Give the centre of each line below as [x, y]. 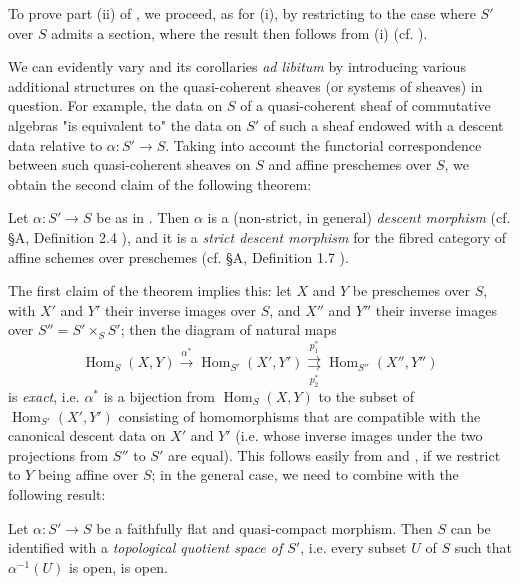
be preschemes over [411, 290]
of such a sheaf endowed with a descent [383, 124]
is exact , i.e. [44, 396]
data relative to [55, 144]
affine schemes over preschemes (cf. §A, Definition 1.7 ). [178, 256]
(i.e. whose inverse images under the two [359, 435]
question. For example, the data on [115, 105]
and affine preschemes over [350, 164]
